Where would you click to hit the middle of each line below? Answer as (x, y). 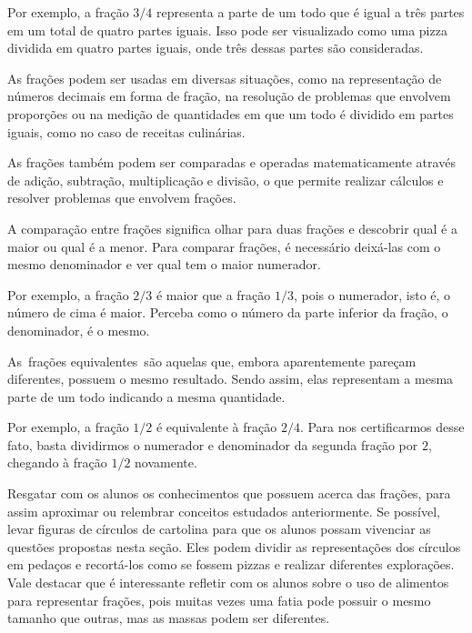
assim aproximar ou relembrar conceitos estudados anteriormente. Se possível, (224, 511)
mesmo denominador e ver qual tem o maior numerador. (164, 264)
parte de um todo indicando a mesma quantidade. (146, 396)
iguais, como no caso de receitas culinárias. (126, 131)
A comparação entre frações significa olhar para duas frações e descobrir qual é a (232, 228)
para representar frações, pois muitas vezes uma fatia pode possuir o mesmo (219, 600)
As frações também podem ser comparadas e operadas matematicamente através (231, 162)
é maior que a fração (213, 294)
